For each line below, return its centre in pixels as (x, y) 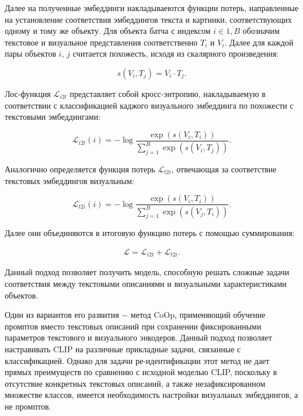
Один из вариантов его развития (62, 315)
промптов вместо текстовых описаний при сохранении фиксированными (133, 326)
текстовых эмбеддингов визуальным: (69, 180)
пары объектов (31, 53)
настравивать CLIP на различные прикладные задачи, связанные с (123, 349)
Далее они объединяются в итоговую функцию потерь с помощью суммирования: (150, 233)
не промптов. (28, 406)
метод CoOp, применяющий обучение (198, 315)
